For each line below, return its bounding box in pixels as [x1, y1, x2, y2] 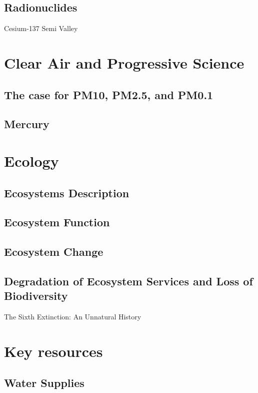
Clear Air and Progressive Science [4, 52, 244, 73]
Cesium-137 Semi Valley [4, 23, 78, 34]
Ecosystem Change [4, 244, 103, 259]
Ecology [4, 150, 59, 171]
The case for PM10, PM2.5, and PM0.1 [4, 87, 213, 102]
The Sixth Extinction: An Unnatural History [4, 311, 141, 322]
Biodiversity [4, 288, 68, 303]
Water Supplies [4, 375, 84, 390]
